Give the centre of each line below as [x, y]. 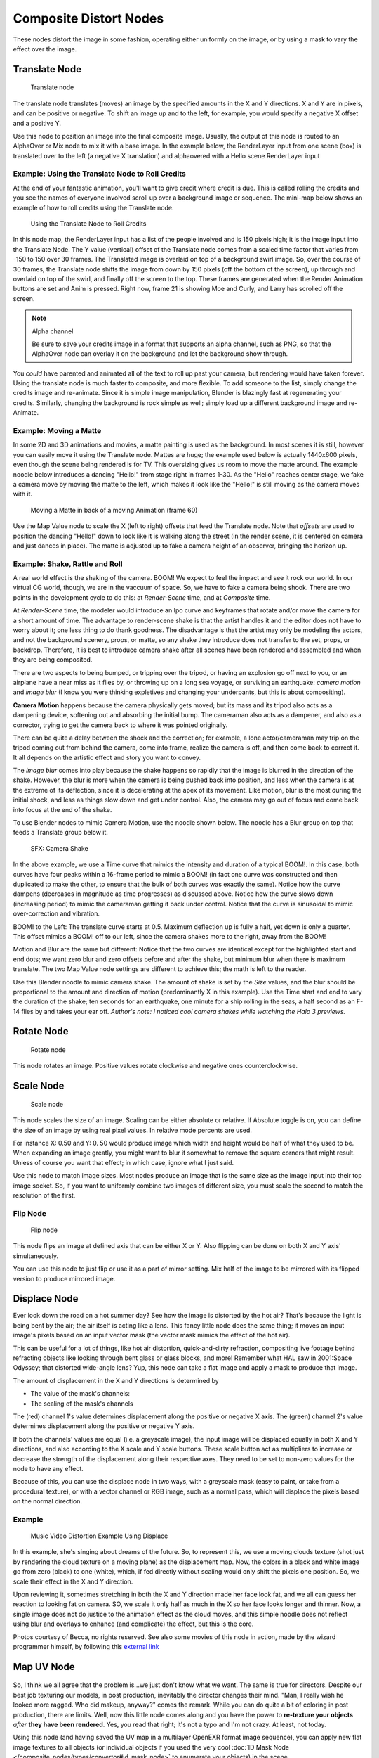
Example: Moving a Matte [57, 431]
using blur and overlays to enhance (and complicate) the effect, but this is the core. [133, 1624]
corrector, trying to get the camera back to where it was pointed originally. [120, 725]
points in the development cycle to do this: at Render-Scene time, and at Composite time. [142, 597]
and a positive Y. [37, 123]
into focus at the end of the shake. [62, 809]
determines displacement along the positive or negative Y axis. [104, 1426]
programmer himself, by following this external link [86, 1646]
